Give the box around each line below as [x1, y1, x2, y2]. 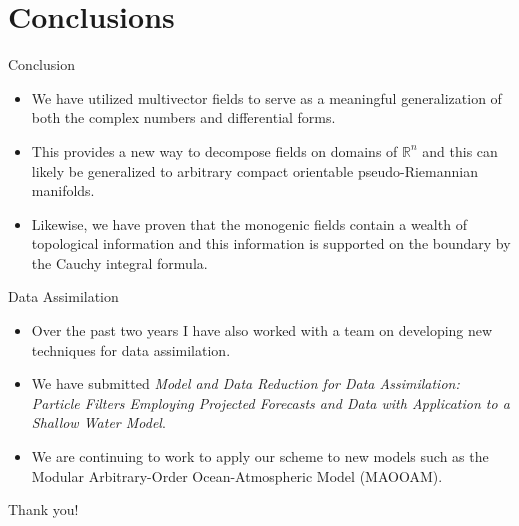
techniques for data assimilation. [31, 339, 231, 360]
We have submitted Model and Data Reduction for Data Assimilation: [31, 373, 460, 394]
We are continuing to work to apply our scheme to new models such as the [31, 446, 489, 467]
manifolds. [31, 180, 95, 201]
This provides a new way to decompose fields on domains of [31, 140, 398, 161]
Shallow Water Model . [31, 412, 166, 433]
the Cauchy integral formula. [31, 252, 208, 273]
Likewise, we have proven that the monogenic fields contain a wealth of [31, 213, 467, 234]
